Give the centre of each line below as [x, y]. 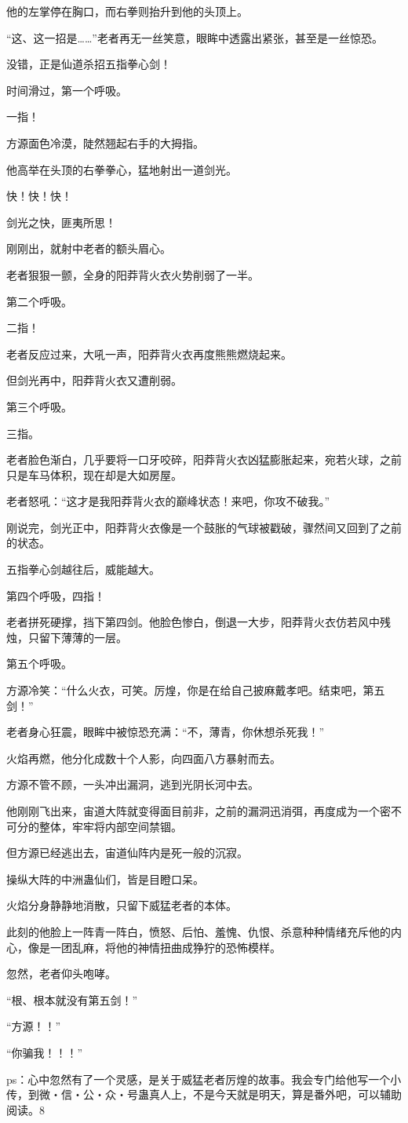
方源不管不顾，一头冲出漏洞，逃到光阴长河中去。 [133, 784]
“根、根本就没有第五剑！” [72, 999]
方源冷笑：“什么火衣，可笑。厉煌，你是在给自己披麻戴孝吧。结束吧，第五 [196, 690]
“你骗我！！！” [45, 1052]
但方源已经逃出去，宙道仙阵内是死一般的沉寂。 [127, 853]
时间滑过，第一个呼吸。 [67, 90]
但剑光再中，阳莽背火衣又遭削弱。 [94, 380]
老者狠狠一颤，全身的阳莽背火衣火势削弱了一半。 [133, 274]
